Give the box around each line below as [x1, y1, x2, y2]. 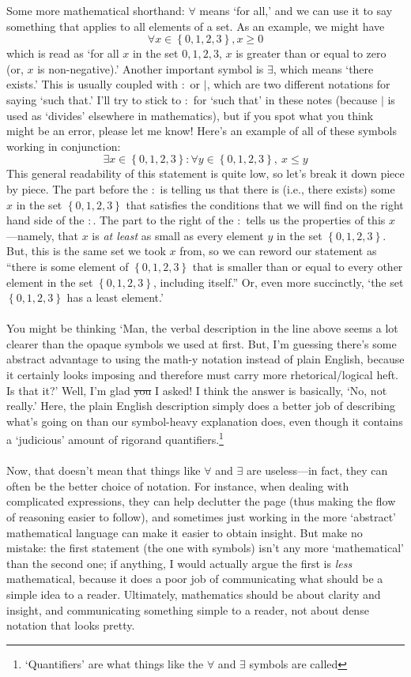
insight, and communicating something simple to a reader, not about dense [6, 601, 369, 618]
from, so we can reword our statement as [179, 243, 377, 259]
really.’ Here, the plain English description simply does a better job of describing [6, 397, 395, 414]
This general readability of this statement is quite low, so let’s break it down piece [6, 165, 405, 182]
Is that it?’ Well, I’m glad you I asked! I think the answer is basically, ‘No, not [6, 382, 387, 398]
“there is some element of [6, 258, 129, 274]
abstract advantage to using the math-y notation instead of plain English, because [6, 351, 405, 367]
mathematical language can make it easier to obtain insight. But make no [6, 524, 363, 540]
